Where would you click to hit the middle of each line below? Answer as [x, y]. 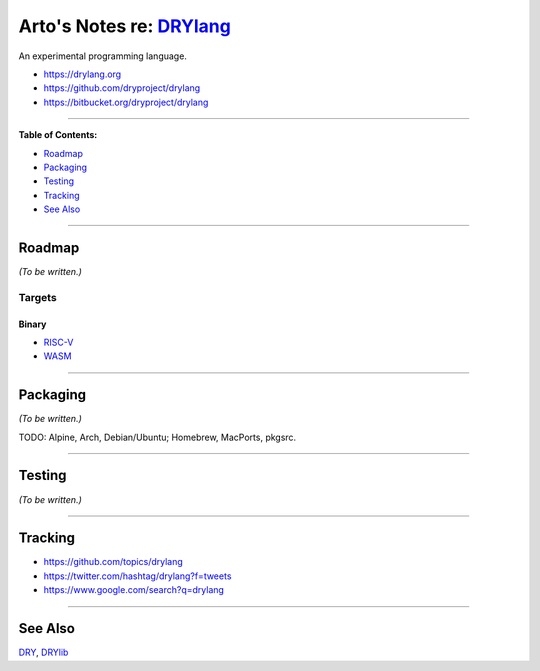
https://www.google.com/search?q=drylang [134, 590]
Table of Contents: [58, 135]
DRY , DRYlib [43, 652]
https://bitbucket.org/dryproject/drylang [126, 102]
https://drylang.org [82, 74]
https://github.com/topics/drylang [113, 562]
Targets [37, 297]
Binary [32, 324]
